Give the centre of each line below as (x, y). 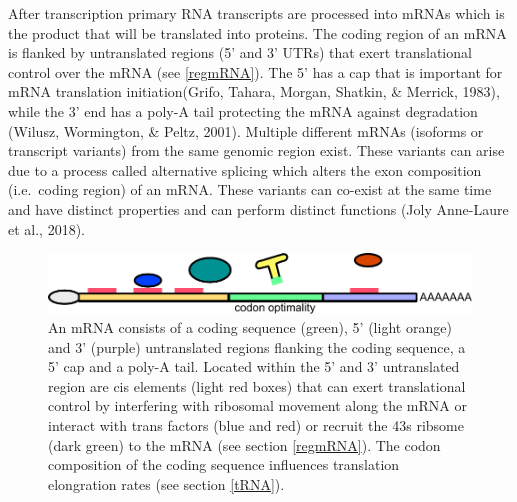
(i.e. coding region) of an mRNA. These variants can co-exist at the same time (250, 189)
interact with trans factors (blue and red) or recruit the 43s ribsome (256, 425)
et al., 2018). (46, 228)
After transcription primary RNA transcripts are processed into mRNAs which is (256, 13)
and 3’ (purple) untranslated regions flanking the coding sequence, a (257, 346)
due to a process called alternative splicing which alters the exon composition (245, 169)
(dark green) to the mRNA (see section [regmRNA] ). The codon (244, 444)
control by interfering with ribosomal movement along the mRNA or (257, 405)
